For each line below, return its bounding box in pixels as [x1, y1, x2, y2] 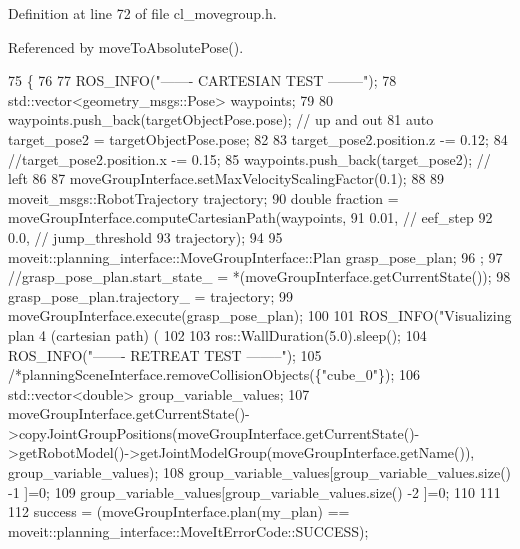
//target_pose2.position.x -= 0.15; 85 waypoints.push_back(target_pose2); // [8, 148, 491, 169]
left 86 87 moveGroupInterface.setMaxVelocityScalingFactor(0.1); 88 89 [8, 168, 445, 189]
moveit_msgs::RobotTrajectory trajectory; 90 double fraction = [8, 187, 399, 208]
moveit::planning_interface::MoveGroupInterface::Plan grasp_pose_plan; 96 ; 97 [8, 246, 503, 267]
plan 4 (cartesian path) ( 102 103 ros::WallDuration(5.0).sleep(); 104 [8, 324, 427, 345]
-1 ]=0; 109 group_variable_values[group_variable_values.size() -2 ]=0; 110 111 [8, 481, 501, 502]
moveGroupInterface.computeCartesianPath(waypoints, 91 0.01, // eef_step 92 [8, 207, 493, 228]
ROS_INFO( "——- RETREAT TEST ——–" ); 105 [8, 344, 322, 365]
